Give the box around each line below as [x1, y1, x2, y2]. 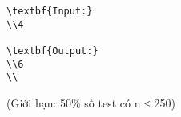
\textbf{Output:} [6, 45, 99, 57]
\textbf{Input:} [6, 6, 93, 17]
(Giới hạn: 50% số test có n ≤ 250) [6, 94, 175, 111]
